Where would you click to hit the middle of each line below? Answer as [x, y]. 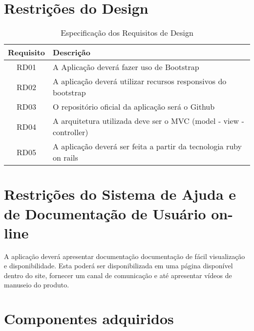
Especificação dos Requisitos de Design [127, 33]
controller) [71, 132]
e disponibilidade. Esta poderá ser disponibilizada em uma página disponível [118, 266]
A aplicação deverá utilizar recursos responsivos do [140, 81]
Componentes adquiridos [89, 319]
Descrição [72, 52]
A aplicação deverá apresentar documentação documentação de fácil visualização [125, 256]
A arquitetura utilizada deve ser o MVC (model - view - [148, 121]
